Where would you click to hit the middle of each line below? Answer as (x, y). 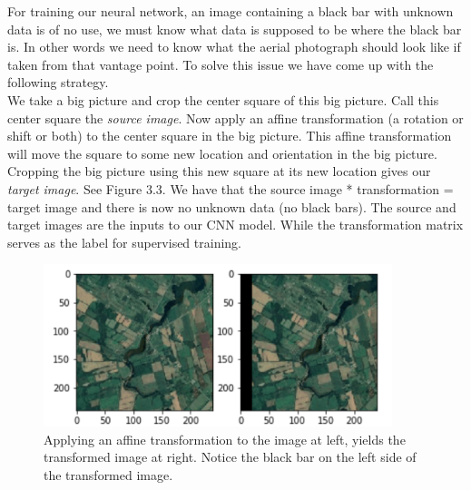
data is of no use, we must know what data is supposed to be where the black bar (235, 29)
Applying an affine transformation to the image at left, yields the (225, 439)
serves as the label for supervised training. (124, 242)
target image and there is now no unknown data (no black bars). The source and (232, 206)
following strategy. (58, 82)
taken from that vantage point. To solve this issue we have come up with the (221, 64)
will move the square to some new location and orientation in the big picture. (222, 153)
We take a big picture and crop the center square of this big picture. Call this (223, 99)
